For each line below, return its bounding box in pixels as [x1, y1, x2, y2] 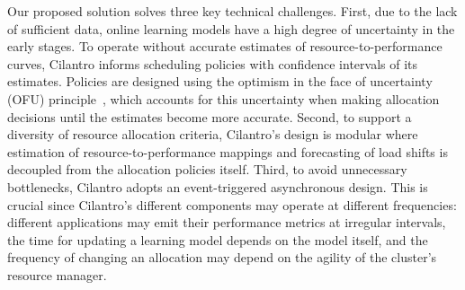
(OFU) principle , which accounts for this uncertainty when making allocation [7, 89, 440, 108]
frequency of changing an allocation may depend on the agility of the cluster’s [7, 248, 437, 267]
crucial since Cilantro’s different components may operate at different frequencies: [7, 195, 457, 214]
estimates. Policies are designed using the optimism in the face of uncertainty [7, 72, 433, 91]
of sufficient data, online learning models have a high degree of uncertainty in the [7, 19, 455, 38]
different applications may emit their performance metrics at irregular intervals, [7, 213, 446, 232]
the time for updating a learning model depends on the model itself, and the [7, 230, 428, 249]
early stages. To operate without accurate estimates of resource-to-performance [7, 37, 443, 56]
